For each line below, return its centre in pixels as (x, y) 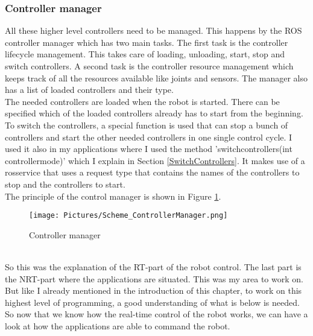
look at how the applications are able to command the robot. (118, 325)
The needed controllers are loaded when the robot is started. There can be (142, 101)
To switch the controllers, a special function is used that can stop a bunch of (147, 125)
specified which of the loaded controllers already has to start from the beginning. (154, 113)
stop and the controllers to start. (65, 184)
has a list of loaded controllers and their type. (89, 90)
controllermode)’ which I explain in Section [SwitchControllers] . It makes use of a (155, 160)
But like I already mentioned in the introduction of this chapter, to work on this (153, 290)
